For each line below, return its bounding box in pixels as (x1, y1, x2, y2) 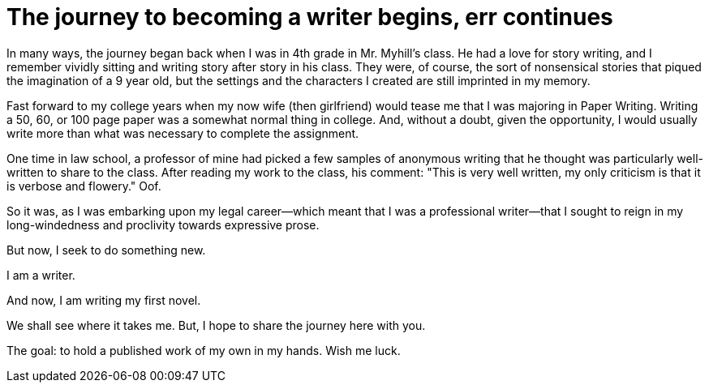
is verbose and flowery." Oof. (6, 178, 161, 193)
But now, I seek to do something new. (6, 242, 206, 257)
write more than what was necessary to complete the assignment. (6, 126, 359, 140)
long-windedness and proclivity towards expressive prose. (6, 217, 320, 232)
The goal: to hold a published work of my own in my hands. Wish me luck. (6, 343, 401, 357)
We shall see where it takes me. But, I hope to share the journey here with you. (6, 318, 426, 332)
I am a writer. (6, 267, 75, 282)
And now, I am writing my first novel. (6, 293, 201, 307)
